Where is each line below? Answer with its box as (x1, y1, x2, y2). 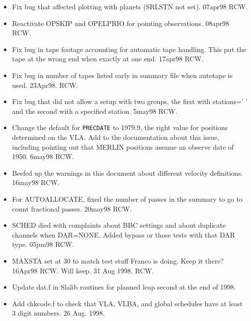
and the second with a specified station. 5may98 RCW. (12, 106, 177, 116)
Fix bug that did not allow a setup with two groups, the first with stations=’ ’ (12, 96, 248, 107)
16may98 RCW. (12, 177, 60, 187)
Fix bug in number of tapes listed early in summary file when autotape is (12, 70, 233, 80)
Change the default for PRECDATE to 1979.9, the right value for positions (12, 122, 228, 133)
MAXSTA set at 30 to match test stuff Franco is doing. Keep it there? (12, 255, 224, 266)
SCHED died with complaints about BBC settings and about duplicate (12, 220, 226, 230)
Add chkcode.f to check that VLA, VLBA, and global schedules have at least (12, 298, 243, 308)
